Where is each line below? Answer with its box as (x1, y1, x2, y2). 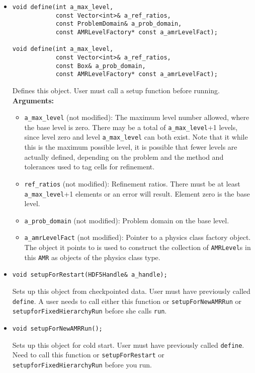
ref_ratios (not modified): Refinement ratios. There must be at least (24, 178, 240, 189)
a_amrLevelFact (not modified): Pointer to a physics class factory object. (24, 232, 251, 242)
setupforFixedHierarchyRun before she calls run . (12, 305, 167, 316)
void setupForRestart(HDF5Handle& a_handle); (12, 271, 167, 279)
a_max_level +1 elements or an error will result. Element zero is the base (24, 188, 250, 199)
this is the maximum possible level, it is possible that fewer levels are (24, 142, 237, 152)
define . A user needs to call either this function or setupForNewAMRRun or (12, 295, 241, 306)
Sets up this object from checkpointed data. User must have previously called (12, 286, 250, 296)
